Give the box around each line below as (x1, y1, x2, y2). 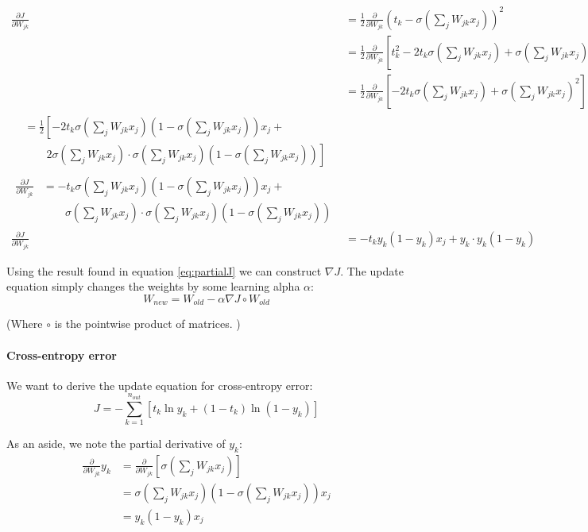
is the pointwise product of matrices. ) (54, 315, 241, 332)
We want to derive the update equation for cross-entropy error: (6, 376, 313, 393)
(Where (6, 315, 43, 332)
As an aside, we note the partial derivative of (6, 435, 226, 452)
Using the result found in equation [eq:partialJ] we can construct (6, 262, 322, 279)
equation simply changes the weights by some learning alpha (6, 278, 300, 295)
